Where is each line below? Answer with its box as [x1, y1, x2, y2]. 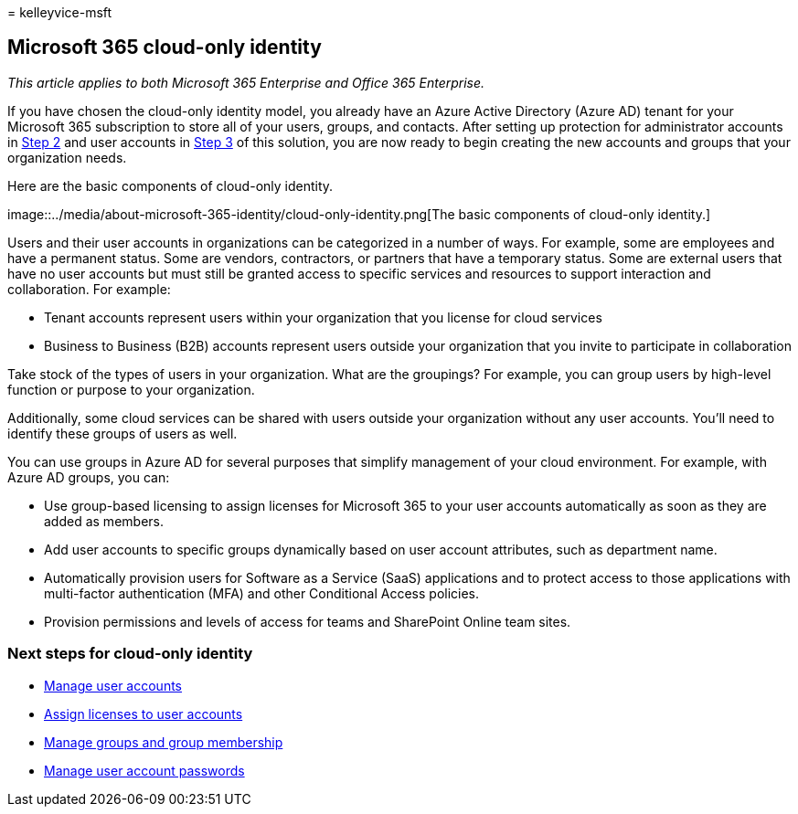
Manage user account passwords [44, 762, 245, 778]
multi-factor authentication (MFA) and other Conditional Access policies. [44, 585, 480, 601]
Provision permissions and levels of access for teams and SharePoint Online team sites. [44, 613, 571, 629]
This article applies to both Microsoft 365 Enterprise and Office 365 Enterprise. [7, 74, 485, 90]
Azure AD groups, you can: [7, 469, 170, 485]
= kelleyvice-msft [7, 5, 112, 20]
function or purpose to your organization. [7, 381, 255, 397]
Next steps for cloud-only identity [7, 644, 253, 663]
